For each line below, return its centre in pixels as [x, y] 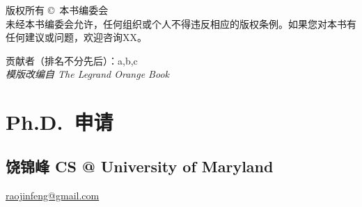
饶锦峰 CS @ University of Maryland [140, 166]
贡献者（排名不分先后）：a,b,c [72, 60]
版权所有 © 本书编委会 [57, 10]
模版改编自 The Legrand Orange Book [87, 74]
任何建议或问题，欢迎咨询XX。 [76, 37]
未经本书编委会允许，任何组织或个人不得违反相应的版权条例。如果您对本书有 [181, 23]
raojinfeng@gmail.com [53, 195]
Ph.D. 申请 [60, 122]
